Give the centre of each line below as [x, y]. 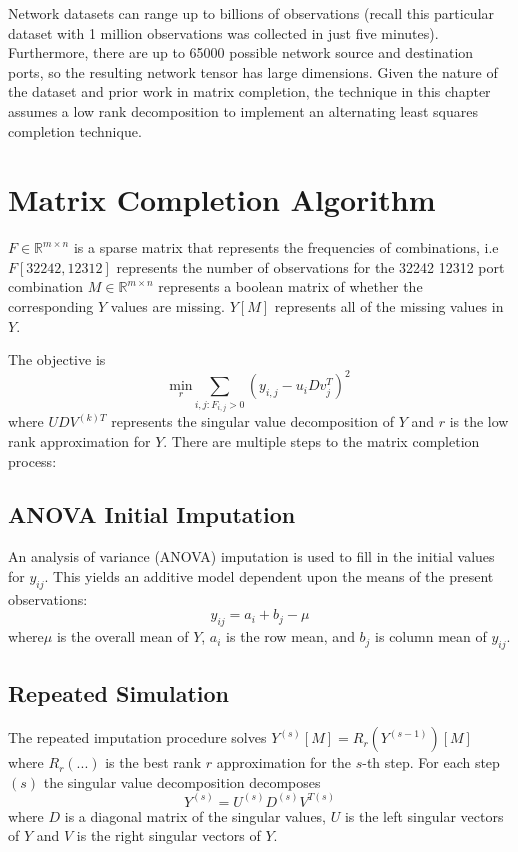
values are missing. [168, 306]
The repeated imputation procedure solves [137, 737]
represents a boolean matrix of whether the [290, 286]
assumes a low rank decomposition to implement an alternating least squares [243, 110]
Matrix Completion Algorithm [222, 199]
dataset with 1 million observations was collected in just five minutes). [223, 32]
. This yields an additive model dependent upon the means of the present [269, 575]
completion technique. [75, 130]
